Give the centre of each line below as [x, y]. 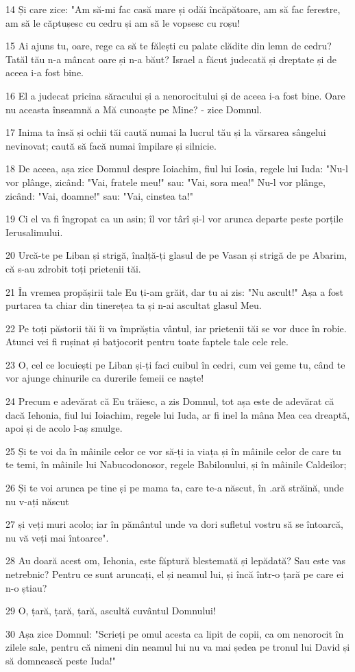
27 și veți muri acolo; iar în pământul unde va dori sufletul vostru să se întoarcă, [174, 524]
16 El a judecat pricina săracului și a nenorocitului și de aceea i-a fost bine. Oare [175, 95]
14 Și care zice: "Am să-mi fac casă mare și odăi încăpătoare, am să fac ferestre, [173, 9]
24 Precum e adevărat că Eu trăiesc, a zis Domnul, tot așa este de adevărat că [170, 401]
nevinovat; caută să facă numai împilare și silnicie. [111, 145]
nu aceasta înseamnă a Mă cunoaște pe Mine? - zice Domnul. [134, 109]
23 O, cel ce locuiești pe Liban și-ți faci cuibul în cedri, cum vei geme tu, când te [175, 364]
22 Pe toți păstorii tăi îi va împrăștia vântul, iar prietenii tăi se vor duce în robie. [176, 328]
